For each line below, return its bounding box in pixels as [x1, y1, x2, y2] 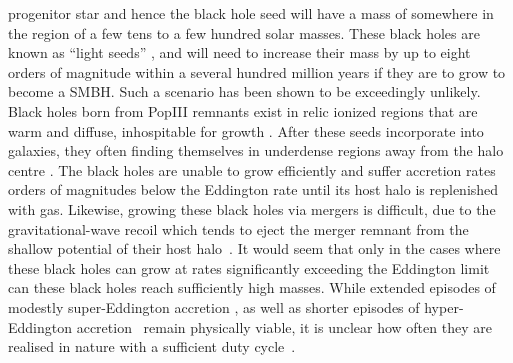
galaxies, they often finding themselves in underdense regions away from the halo [8, 140, 504, 161]
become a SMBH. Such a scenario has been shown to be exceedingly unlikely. [8, 81, 481, 102]
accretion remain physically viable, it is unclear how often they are [76, 316, 492, 337]
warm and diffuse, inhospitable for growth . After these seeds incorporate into [8, 120, 484, 141]
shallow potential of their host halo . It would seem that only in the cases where [8, 238, 501, 259]
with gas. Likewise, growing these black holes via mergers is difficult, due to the [8, 198, 496, 219]
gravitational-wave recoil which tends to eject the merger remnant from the [8, 218, 469, 239]
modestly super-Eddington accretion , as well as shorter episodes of [8, 296, 420, 317]
